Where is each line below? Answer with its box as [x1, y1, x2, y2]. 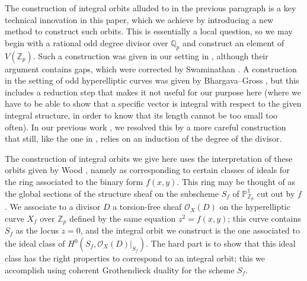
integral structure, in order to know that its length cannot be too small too [5, 108, 278, 121]
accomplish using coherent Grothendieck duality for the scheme [5, 263, 235, 276]
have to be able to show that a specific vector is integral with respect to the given [5, 97, 302, 110]
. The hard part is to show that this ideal [145, 237, 296, 250]
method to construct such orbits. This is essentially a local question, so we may [5, 25, 293, 37]
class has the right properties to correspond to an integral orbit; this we [5, 252, 266, 264]
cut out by [257, 187, 295, 199]
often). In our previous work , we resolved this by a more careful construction [5, 120, 286, 133]
